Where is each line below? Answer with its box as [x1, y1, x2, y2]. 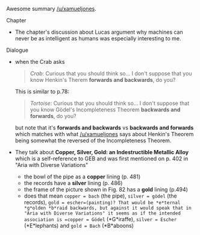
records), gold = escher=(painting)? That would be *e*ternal [23, 199, 181, 205]
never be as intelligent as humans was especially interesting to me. [14, 35, 181, 42]
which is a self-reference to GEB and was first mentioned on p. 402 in [14, 155, 189, 162]
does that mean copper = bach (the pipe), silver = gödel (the [23, 192, 177, 199]
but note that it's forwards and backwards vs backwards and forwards [14, 124, 194, 131]
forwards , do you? [30, 113, 77, 119]
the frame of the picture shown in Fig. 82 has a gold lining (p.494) [23, 186, 189, 193]
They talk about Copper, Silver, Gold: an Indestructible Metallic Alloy [14, 149, 189, 155]
